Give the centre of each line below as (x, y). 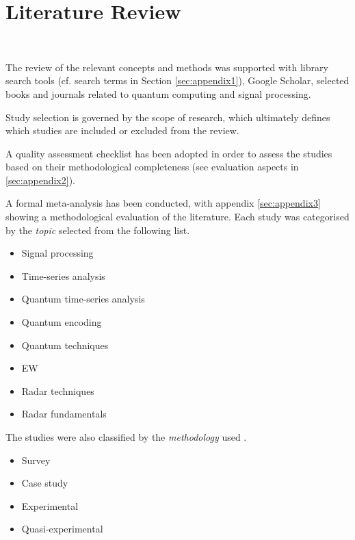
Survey (36, 460)
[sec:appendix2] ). (40, 180)
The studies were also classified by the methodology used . (126, 437)
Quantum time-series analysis (83, 299)
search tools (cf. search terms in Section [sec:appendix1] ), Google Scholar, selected (177, 80)
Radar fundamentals (64, 414)
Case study (45, 483)
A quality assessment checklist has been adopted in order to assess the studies (169, 153)
